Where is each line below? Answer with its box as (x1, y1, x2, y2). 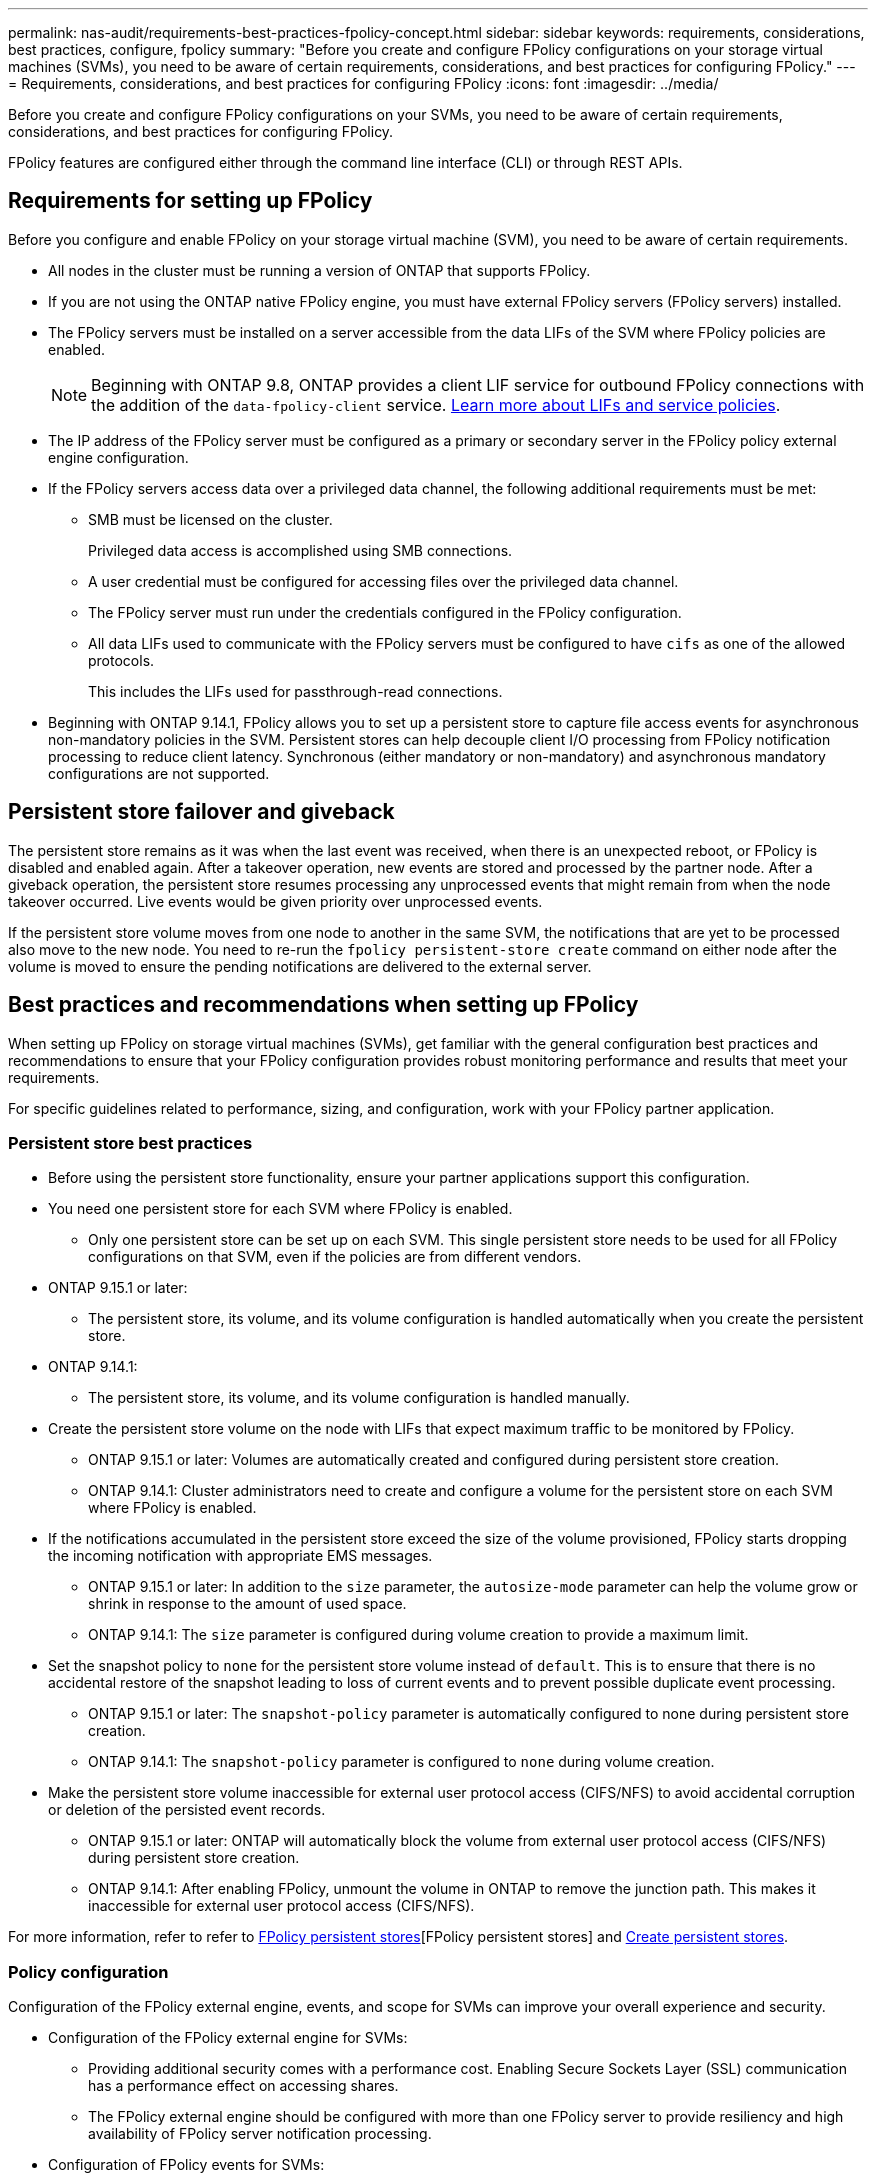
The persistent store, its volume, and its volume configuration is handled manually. (88, 1389, 630, 1407)
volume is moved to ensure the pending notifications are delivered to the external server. (8, 957, 592, 975)
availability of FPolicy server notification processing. (88, 2125, 432, 2143)
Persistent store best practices (8, 1132, 253, 1153)
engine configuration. (48, 448, 189, 466)
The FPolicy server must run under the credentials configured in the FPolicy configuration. (88, 603, 682, 621)
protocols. (88, 651, 155, 669)
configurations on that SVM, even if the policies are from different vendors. (88, 1248, 582, 1266)
